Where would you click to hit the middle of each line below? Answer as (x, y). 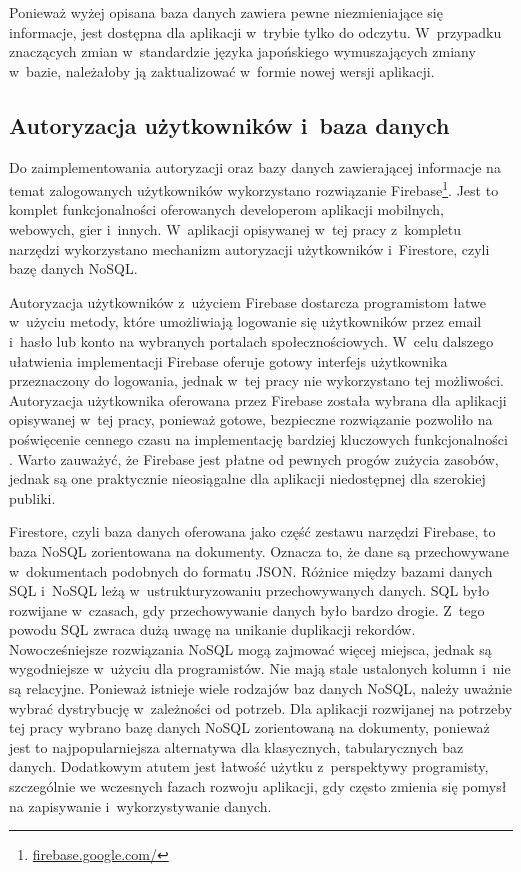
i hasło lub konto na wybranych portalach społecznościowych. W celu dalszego (251, 340)
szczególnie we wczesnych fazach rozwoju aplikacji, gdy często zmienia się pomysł (258, 786)
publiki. (32, 497)
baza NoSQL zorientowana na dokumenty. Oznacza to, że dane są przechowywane (259, 550)
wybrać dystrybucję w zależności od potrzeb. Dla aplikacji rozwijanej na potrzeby (261, 707)
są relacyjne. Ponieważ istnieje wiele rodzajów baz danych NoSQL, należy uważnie (261, 688)
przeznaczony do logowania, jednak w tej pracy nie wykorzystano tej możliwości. (256, 380)
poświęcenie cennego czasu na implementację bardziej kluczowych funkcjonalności (258, 438)
